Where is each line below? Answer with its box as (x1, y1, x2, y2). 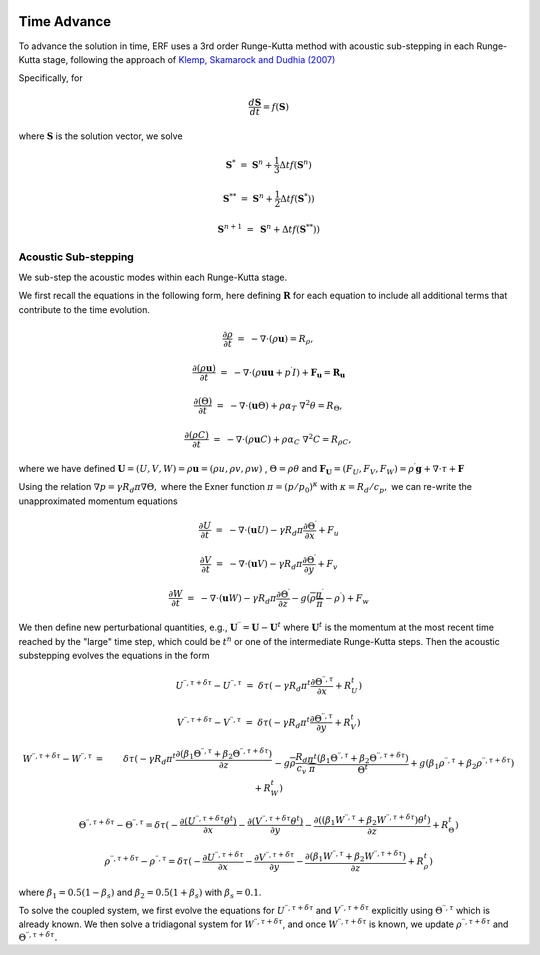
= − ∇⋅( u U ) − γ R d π (215, 524, 304, 538)
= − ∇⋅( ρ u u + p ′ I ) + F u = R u (220, 365, 346, 380)
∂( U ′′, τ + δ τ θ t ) (179, 813, 237, 827)
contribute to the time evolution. (18, 303, 150, 315)
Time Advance (18, 13, 112, 30)
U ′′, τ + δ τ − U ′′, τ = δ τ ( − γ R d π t (175, 678, 311, 694)
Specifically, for (18, 72, 84, 84)
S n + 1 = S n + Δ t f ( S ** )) (217, 222, 320, 235)
